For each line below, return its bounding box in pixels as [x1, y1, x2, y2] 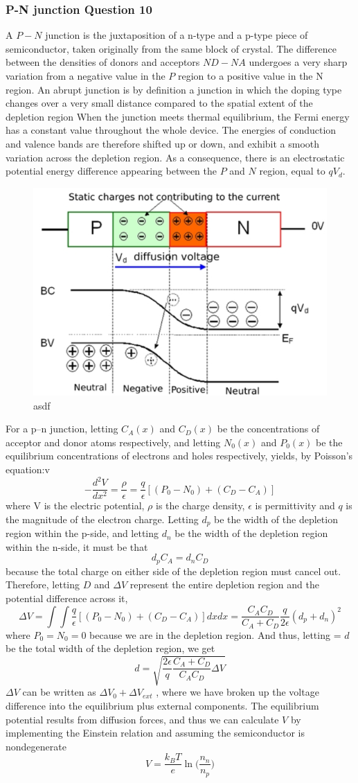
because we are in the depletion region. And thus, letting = [89, 627, 341, 642]
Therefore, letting [6, 577, 80, 592]
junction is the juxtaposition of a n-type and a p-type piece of [45, 28, 308, 42]
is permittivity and [255, 498, 335, 513]
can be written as [22, 685, 96, 699]
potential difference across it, [6, 591, 128, 606]
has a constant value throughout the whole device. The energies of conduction [6, 123, 337, 137]
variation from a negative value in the [6, 69, 165, 82]
